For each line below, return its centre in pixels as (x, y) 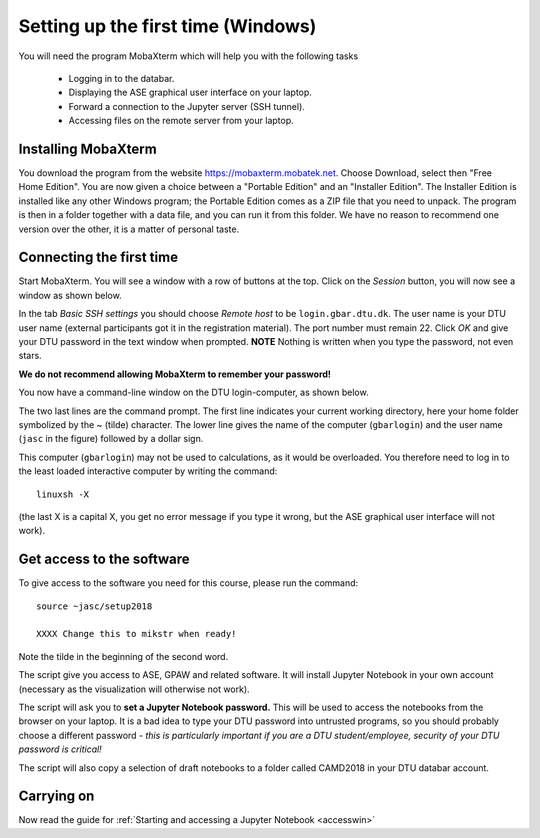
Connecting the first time (98, 257)
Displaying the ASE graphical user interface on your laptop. (190, 92)
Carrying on (56, 796)
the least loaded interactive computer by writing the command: (148, 471)
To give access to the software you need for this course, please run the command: (188, 583)
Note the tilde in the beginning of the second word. (123, 656)
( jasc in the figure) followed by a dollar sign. (111, 439)
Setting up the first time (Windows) (167, 26)
